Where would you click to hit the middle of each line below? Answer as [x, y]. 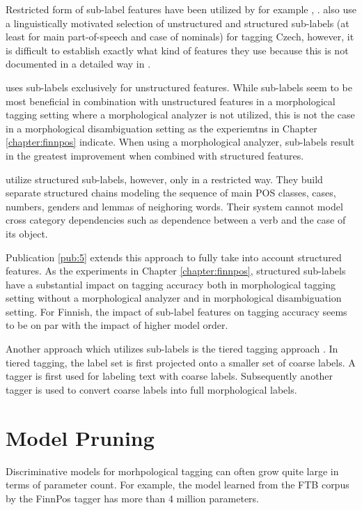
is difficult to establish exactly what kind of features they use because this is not [177, 50]
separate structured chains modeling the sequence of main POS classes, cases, [171, 193]
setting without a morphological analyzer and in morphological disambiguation [174, 298]
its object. [27, 233]
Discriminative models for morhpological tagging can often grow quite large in [172, 471]
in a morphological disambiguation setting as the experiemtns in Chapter [162, 128]
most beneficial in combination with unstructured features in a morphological [171, 101]
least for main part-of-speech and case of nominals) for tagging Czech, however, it [180, 37]
